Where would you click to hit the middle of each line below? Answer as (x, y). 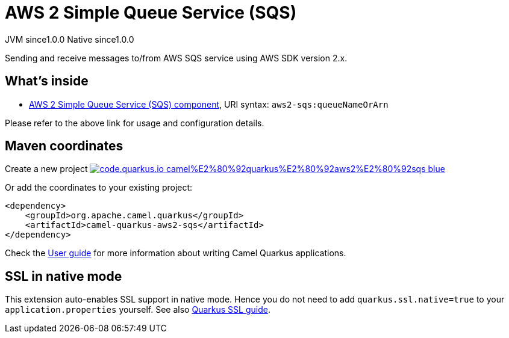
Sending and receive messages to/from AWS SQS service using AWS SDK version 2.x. (176, 58)
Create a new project (46, 169)
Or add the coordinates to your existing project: (99, 188)
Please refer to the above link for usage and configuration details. (135, 123)
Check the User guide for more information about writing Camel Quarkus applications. (176, 253)
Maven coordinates (64, 146)
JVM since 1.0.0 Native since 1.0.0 (70, 39)
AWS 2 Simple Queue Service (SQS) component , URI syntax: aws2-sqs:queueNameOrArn (209, 104)
